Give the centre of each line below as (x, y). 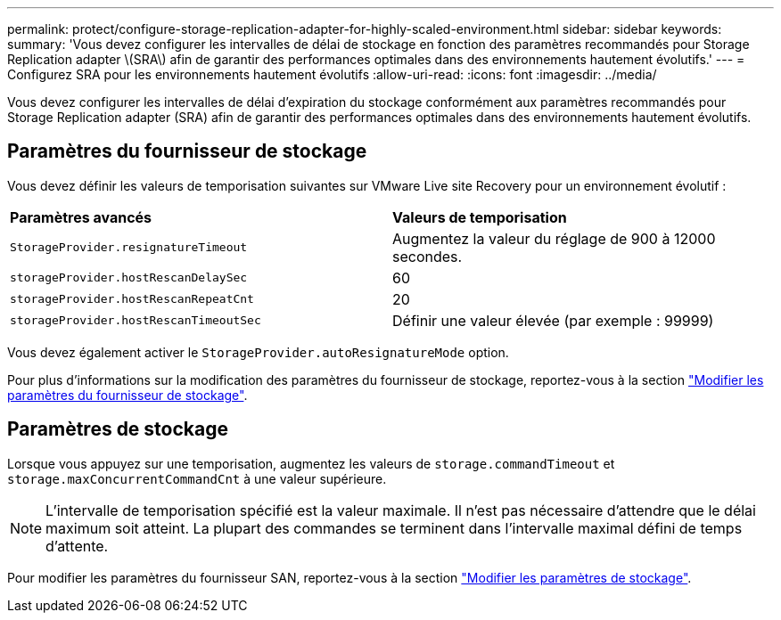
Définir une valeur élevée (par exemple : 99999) (553, 320)
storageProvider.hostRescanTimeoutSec (136, 321)
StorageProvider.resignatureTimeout (129, 248)
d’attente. (77, 546)
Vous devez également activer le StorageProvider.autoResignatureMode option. (258, 352)
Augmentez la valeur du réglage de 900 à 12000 (554, 238)
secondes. (427, 256)
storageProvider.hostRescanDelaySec (129, 278)
